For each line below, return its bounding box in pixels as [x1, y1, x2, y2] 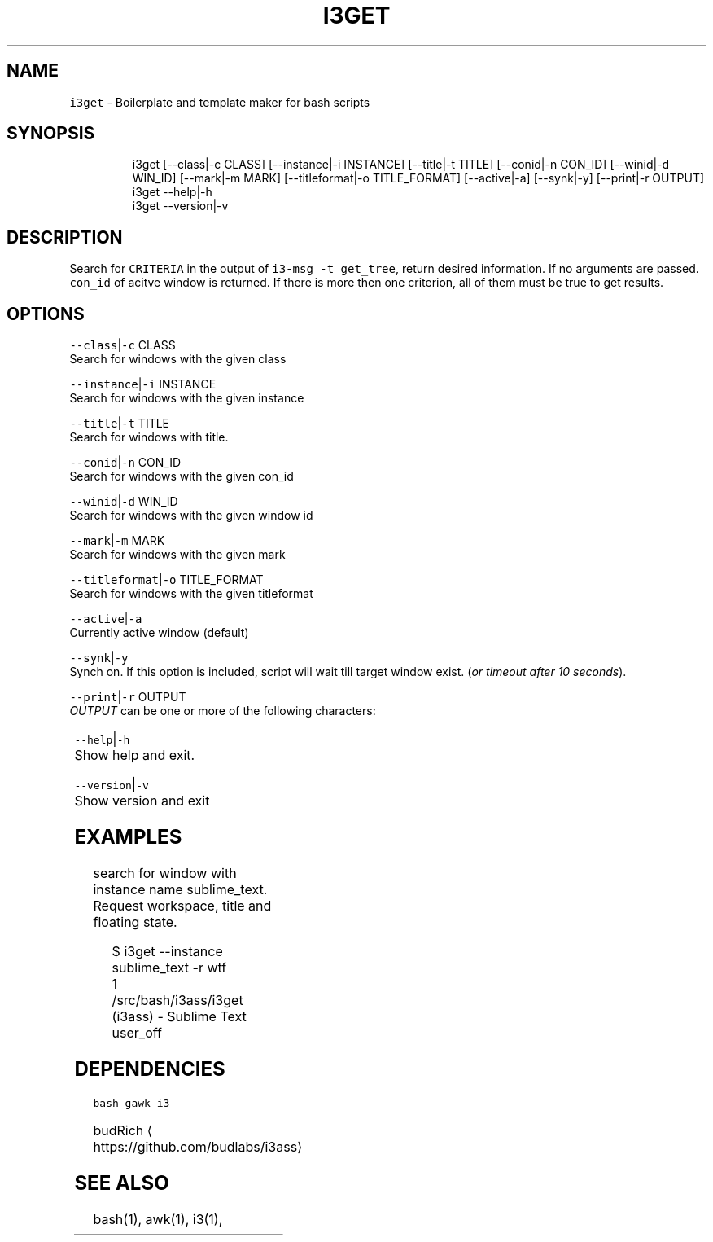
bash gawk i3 [93, 1096, 170, 1109]
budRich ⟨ [93, 1121, 153, 1139]
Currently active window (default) [69, 625, 249, 640]
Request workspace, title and [93, 897, 272, 914]
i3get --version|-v [132, 199, 229, 213]
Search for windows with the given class [69, 352, 287, 366]
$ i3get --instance [112, 942, 223, 959]
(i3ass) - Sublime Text [112, 1007, 247, 1025]
